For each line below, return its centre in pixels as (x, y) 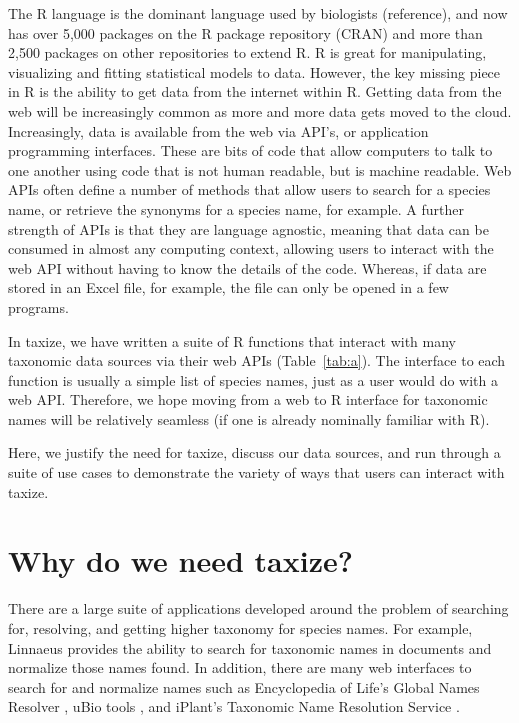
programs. (38, 306)
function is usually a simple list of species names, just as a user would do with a (253, 379)
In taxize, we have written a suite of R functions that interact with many (232, 340)
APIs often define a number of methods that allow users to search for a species (249, 189)
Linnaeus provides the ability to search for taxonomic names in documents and (250, 647)
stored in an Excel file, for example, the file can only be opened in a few (228, 287)
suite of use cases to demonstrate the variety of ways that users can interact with (256, 472)
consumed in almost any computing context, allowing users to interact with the (251, 248)
